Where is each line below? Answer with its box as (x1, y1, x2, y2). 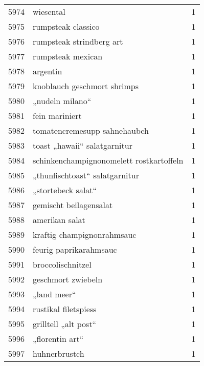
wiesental (33, 6, 65, 17)
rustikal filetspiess (33, 303, 97, 315)
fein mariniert (33, 110, 82, 121)
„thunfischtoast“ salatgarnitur (33, 169, 139, 181)
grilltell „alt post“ (33, 318, 97, 330)
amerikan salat (33, 214, 85, 226)
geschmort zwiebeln (33, 273, 103, 285)
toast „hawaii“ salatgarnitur (33, 139, 132, 151)
